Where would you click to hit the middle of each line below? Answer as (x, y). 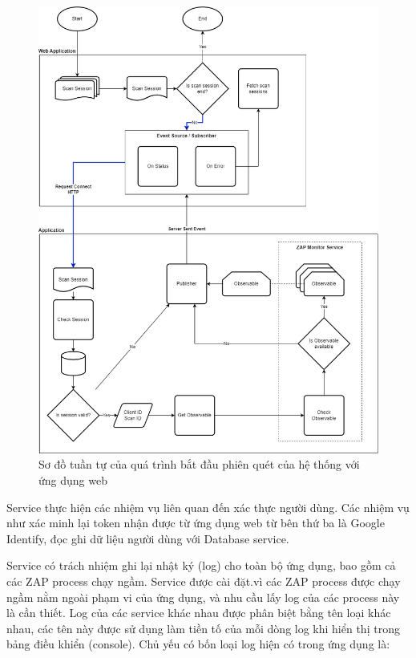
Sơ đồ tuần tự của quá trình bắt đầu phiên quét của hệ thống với (199, 464)
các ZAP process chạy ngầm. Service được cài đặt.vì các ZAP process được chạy (204, 581)
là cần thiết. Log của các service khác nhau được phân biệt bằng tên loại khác (199, 613)
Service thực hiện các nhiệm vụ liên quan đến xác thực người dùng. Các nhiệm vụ (208, 507)
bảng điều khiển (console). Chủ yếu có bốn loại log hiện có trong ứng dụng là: (198, 644)
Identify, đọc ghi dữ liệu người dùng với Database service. (148, 538)
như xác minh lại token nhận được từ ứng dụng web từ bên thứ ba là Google (196, 523)
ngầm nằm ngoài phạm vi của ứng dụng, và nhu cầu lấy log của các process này (203, 597)
